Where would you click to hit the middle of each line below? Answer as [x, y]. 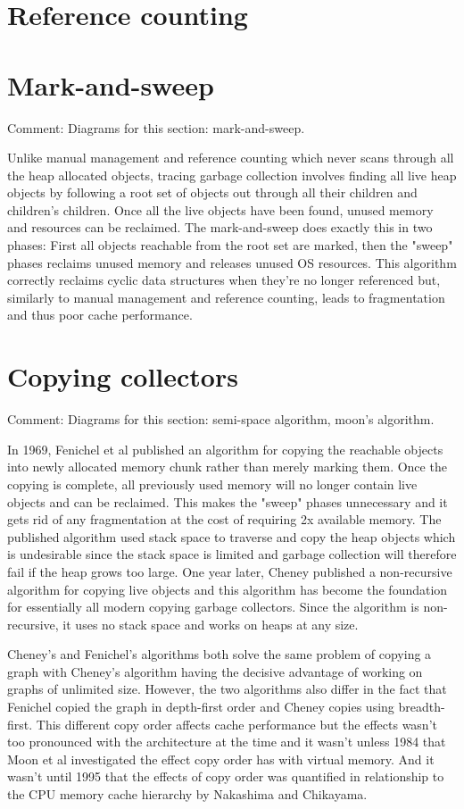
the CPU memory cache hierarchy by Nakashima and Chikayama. [187, 794]
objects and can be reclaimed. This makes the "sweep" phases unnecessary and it [228, 501]
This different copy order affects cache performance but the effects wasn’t [236, 724]
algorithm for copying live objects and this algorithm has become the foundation [228, 589]
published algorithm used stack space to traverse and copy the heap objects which [232, 536]
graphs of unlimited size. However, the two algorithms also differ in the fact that [227, 689]
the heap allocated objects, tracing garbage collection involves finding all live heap [232, 175]
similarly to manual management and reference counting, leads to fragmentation [226, 297]
